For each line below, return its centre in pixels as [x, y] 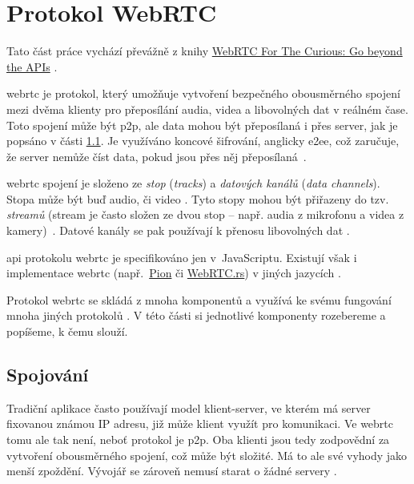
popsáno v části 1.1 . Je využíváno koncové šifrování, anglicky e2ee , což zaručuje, [203, 141]
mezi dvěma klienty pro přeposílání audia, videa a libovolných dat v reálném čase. [207, 109]
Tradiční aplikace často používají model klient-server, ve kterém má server [189, 407]
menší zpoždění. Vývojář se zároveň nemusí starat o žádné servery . [172, 471]
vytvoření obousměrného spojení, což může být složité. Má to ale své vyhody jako [207, 455]
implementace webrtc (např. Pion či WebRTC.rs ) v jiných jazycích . [174, 273]
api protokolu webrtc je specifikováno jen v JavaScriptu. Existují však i [182, 257]
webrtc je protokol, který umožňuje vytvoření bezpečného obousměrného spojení [203, 93]
